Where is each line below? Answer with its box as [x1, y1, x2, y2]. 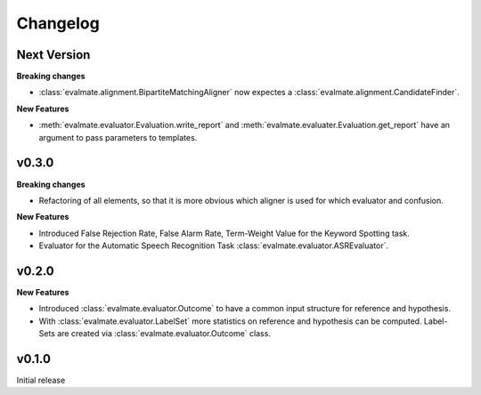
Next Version [16, 47, 91, 62]
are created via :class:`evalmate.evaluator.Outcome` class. [56, 328, 272, 339]
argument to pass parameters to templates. [38, 132, 198, 142]
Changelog [16, 13, 100, 33]
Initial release [16, 375, 66, 386]
